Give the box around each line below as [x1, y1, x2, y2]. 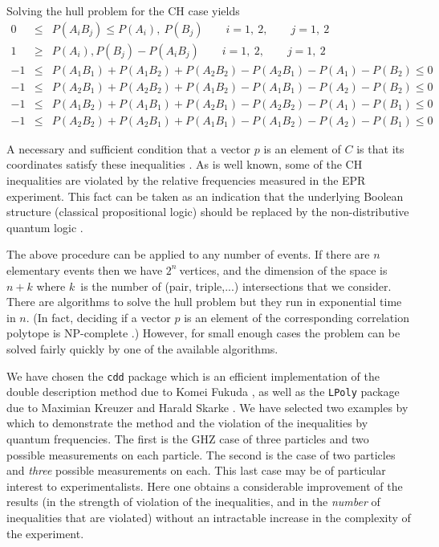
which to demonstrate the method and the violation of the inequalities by [6, 414, 368, 431]
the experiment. [6, 525, 84, 541]
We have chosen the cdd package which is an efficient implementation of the [6, 367, 380, 384]
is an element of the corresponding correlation [184, 308, 409, 325]
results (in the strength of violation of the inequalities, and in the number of [6, 493, 380, 510]
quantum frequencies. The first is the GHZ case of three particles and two [6, 431, 369, 447]
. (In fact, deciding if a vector [26, 308, 171, 325]
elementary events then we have [6, 261, 163, 278]
